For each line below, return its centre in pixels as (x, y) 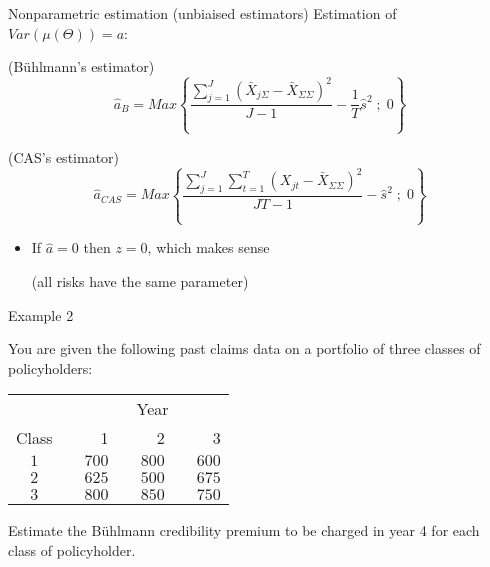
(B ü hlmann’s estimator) (81, 66)
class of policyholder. (72, 549)
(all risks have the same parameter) (140, 280)
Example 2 (41, 314)
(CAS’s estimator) (64, 156)
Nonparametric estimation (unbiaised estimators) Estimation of (202, 13)
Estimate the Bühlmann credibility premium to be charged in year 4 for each (244, 530)
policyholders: (50, 367)
